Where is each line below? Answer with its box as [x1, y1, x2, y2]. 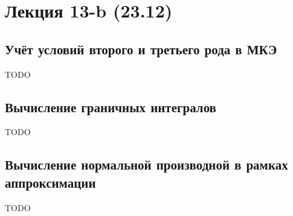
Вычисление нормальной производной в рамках [5, 155, 288, 174]
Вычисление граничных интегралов [5, 97, 216, 116]
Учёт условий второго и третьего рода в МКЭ [5, 39, 277, 58]
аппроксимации [5, 173, 96, 191]
